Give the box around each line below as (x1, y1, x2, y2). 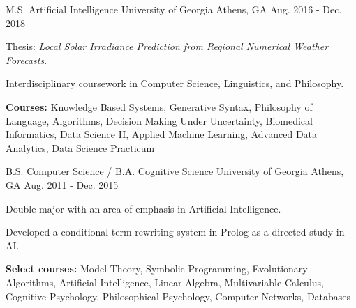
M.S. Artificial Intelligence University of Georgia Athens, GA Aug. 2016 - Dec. (6, 2, 342, 16)
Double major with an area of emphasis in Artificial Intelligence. (6, 201, 281, 215)
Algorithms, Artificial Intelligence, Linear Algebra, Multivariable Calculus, (6, 275, 324, 289)
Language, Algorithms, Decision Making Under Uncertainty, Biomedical (6, 113, 313, 128)
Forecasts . (6, 52, 47, 67)
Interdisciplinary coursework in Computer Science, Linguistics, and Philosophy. (6, 76, 344, 91)
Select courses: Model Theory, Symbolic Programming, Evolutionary (6, 261, 308, 276)
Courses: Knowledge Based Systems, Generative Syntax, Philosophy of (6, 99, 313, 114)
